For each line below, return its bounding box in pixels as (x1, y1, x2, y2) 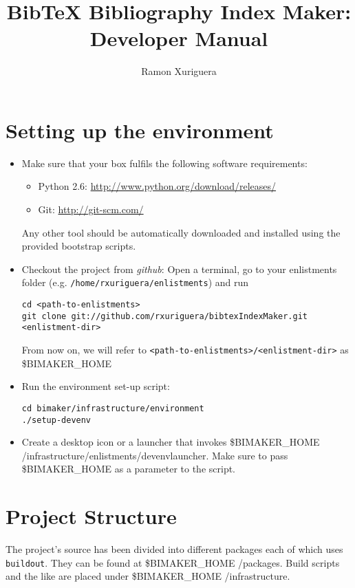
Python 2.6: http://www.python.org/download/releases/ (38, 179, 277, 193)
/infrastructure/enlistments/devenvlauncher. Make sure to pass (21, 448, 288, 462)
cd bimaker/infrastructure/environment (21, 403, 204, 413)
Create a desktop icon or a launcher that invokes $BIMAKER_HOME (21, 435, 320, 449)
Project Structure (6, 502, 177, 530)
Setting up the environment (6, 116, 274, 144)
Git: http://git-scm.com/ (38, 202, 144, 217)
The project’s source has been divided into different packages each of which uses (6, 542, 343, 556)
